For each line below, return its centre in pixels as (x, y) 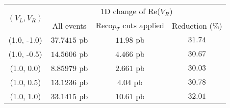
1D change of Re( (130, 11)
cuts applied (143, 25)
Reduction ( (192, 25)
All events (69, 25)
